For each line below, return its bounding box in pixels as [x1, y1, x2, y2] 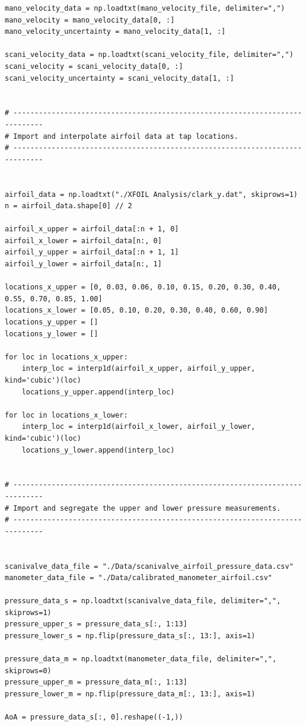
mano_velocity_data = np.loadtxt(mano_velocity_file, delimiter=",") [5, 4, 285, 12]
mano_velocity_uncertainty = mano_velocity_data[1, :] [5, 27, 226, 36]
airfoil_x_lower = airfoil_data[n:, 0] [5, 236, 162, 245]
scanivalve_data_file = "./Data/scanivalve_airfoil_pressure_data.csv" [5, 562, 294, 571]
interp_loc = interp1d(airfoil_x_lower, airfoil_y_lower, [21, 422, 256, 431]
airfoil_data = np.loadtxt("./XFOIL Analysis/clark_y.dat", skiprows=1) [5, 190, 298, 199]
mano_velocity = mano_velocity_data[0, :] [5, 15, 175, 24]
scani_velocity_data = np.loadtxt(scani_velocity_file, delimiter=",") [5, 50, 294, 59]
